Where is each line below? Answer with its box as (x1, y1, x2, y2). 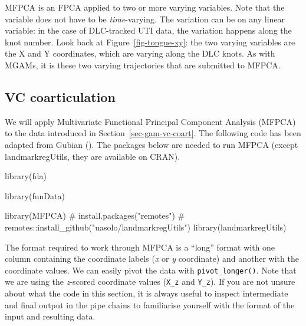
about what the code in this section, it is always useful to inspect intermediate (5, 287, 288, 299)
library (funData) (5, 189, 65, 202)
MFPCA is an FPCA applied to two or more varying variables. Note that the (5, 1, 285, 13)
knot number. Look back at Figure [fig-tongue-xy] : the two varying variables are (5, 35, 295, 48)
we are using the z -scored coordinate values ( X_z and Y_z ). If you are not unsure (5, 275, 295, 288)
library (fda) (5, 170, 47, 182)
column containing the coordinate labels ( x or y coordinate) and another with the (5, 252, 299, 265)
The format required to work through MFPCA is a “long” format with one (5, 241, 275, 253)
